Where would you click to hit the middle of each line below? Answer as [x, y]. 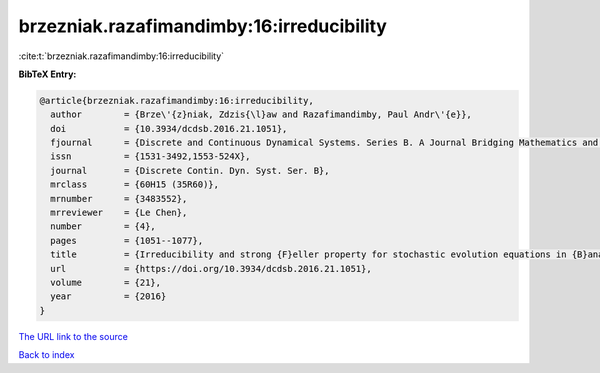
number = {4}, [103, 226]
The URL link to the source [73, 336]
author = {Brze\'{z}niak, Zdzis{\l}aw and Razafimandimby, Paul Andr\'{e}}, [261, 114]
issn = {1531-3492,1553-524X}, [150, 156]
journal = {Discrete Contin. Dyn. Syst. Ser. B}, [190, 170]
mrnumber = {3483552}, [119, 198]
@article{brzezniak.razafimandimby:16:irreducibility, [176, 100]
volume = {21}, [106, 282]
